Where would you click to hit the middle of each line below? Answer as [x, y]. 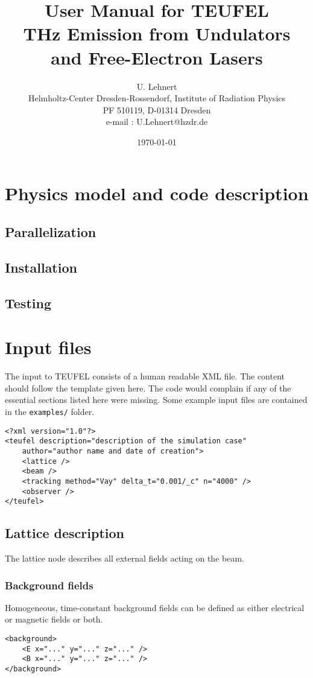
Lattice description [65, 533]
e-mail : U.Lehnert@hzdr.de [157, 122]
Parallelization [51, 232]
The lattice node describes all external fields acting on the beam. [125, 558]
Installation [41, 267]
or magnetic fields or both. [54, 619]
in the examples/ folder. [50, 411]
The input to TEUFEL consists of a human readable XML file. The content [145, 376]
